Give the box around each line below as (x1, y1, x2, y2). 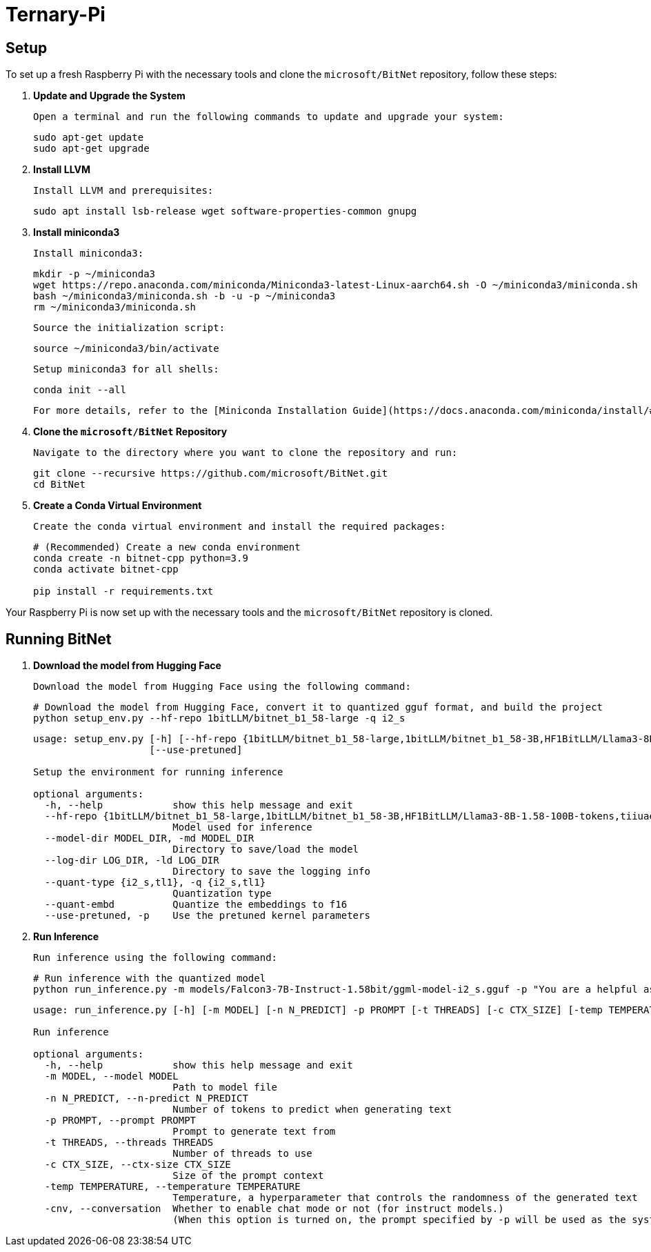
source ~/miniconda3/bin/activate (33, 343, 219, 355)
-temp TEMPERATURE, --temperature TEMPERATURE (44, 1181, 301, 1193)
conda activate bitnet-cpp (33, 564, 179, 575)
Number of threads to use (172, 1148, 312, 1160)
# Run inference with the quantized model (33, 973, 266, 984)
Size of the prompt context (172, 1170, 324, 1182)
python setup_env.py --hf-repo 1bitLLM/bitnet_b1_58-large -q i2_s (33, 713, 405, 724)
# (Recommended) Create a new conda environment (33, 541, 301, 553)
